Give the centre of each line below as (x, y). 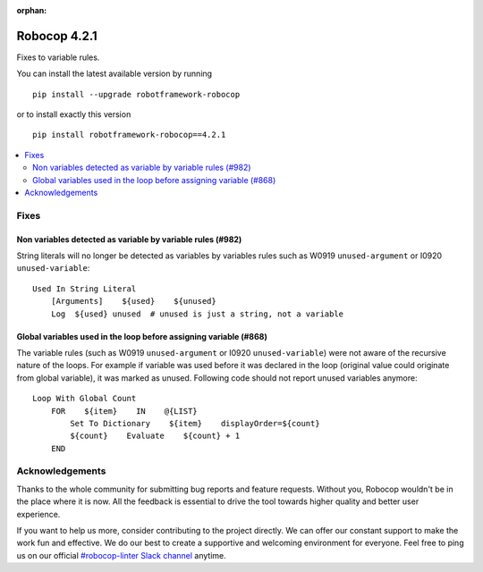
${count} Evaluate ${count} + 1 (155, 436)
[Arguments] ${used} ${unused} (133, 301)
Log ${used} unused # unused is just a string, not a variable (197, 314)
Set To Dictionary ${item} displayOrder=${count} (195, 423)
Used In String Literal (85, 289)
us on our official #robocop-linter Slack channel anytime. (122, 555)
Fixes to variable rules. (58, 57)
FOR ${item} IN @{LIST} (124, 411)
